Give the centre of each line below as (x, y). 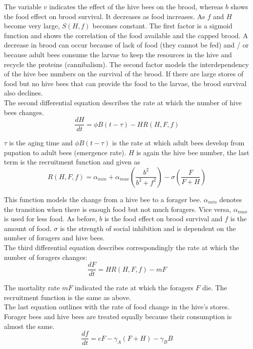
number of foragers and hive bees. (54, 238)
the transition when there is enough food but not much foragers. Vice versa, (118, 209)
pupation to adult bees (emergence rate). (65, 152)
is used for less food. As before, (51, 219)
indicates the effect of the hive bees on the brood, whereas (136, 6)
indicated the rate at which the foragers (134, 288)
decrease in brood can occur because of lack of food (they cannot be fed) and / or (126, 45)
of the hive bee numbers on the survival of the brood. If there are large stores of (124, 74)
